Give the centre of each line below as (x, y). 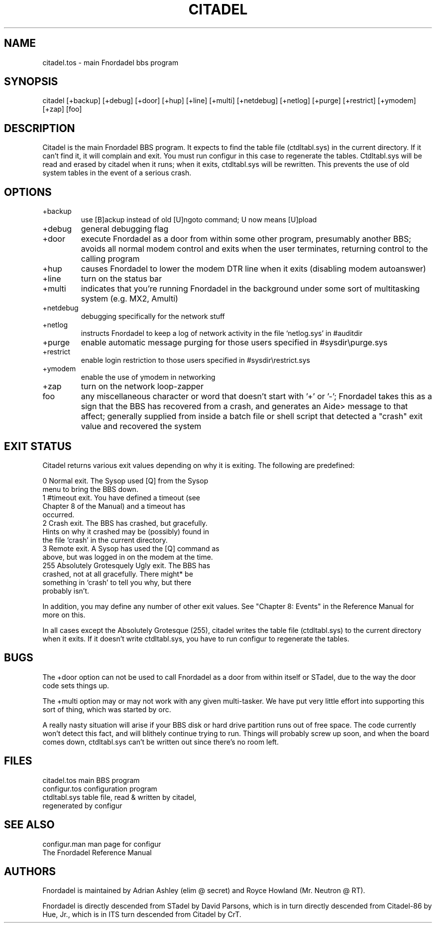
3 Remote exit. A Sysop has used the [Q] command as (131, 548)
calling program (110, 259)
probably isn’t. (66, 591)
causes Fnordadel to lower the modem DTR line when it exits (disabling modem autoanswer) (253, 269)
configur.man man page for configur (102, 844)
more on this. (64, 615)
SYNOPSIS (31, 82)
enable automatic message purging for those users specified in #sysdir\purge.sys (234, 343)
